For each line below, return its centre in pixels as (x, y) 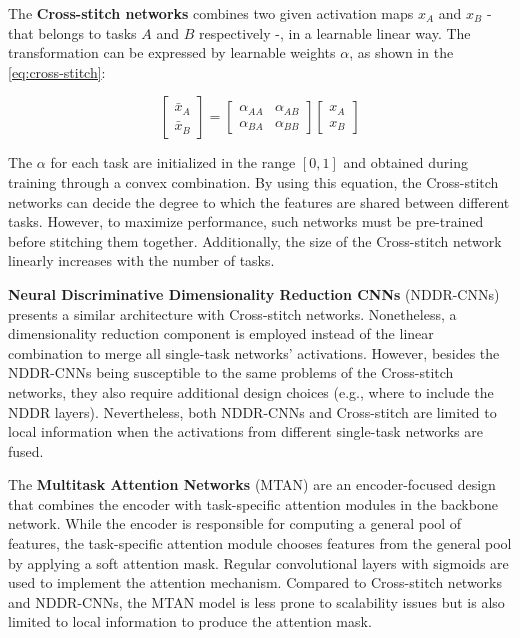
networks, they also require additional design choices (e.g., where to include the (251, 391)
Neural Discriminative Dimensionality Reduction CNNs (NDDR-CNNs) (254, 293)
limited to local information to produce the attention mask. (190, 621)
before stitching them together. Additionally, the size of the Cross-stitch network (255, 240)
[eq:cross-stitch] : (57, 71)
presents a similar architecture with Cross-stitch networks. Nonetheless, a (232, 313)
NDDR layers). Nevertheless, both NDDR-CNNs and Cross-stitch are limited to (252, 411)
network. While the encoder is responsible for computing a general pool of (235, 523)
